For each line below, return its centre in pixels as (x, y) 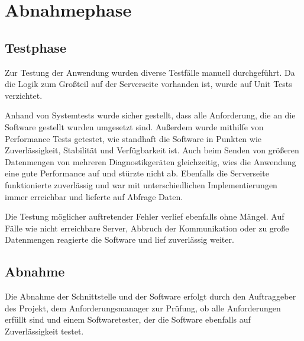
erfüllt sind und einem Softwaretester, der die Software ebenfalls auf (128, 319)
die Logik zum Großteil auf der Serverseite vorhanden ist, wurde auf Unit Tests (148, 84)
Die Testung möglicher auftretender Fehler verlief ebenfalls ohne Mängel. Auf (145, 216)
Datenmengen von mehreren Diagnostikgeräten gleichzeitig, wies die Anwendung (151, 161)
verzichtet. (24, 95)
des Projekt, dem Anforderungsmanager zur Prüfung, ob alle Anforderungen (143, 308)
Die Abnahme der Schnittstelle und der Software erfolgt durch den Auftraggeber (151, 296)
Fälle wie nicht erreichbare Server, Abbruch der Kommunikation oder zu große (147, 228)
